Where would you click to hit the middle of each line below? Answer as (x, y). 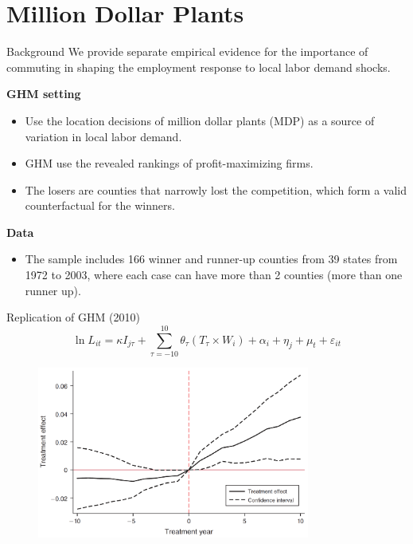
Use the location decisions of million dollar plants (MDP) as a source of (200, 120)
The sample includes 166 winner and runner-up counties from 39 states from (211, 259)
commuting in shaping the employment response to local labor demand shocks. (199, 67)
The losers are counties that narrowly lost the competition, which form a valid (216, 189)
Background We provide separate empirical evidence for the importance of (187, 51)
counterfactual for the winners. (100, 205)
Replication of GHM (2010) (73, 317)
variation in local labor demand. (103, 136)
